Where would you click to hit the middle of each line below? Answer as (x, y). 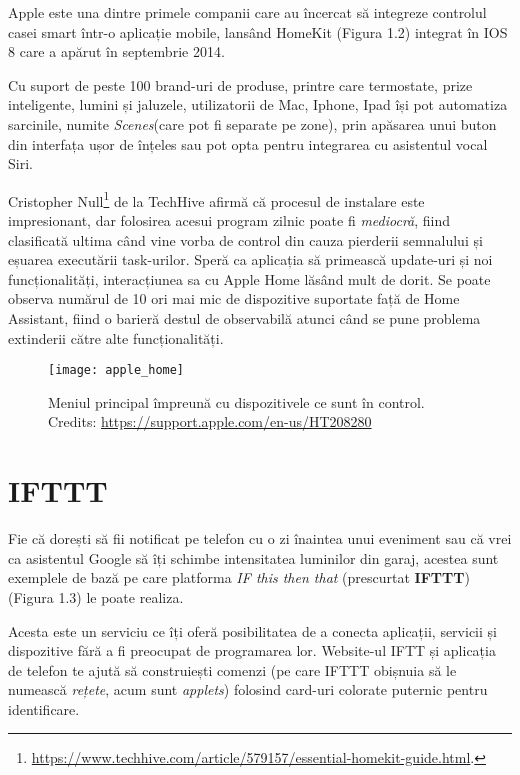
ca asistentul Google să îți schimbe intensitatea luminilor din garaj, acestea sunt (253, 557)
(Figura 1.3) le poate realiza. (96, 596)
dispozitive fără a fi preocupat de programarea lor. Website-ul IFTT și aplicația (252, 650)
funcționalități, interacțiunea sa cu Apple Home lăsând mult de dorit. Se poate (249, 278)
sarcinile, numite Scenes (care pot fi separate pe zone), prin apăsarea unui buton (252, 123)
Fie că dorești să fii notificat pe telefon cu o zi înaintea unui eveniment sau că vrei (260, 538)
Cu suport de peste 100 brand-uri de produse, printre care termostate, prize (240, 84)
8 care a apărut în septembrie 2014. (116, 51)
